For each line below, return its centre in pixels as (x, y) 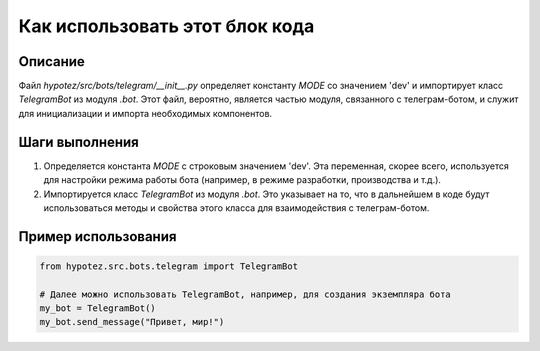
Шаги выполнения (78, 141)
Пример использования (97, 236)
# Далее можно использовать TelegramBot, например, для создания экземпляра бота (245, 294)
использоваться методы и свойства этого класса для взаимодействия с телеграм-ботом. (236, 207)
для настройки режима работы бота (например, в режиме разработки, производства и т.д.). (242, 180)
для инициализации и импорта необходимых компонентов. (145, 113)
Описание (51, 61)
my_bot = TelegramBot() (98, 308)
